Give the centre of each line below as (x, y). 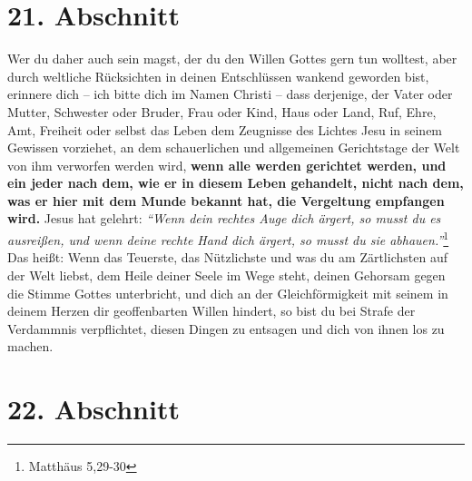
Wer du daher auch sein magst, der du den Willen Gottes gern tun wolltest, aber (232, 59)
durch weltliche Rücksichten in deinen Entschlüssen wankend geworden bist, (218, 76)
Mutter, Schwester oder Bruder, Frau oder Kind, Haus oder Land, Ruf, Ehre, (222, 111)
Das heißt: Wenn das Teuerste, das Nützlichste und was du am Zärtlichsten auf (227, 257)
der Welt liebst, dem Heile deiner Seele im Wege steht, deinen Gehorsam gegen (226, 275)
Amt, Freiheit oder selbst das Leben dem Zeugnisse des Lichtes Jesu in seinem (225, 129)
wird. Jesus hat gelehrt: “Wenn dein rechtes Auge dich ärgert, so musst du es (224, 218)
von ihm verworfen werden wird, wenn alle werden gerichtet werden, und (227, 165)
